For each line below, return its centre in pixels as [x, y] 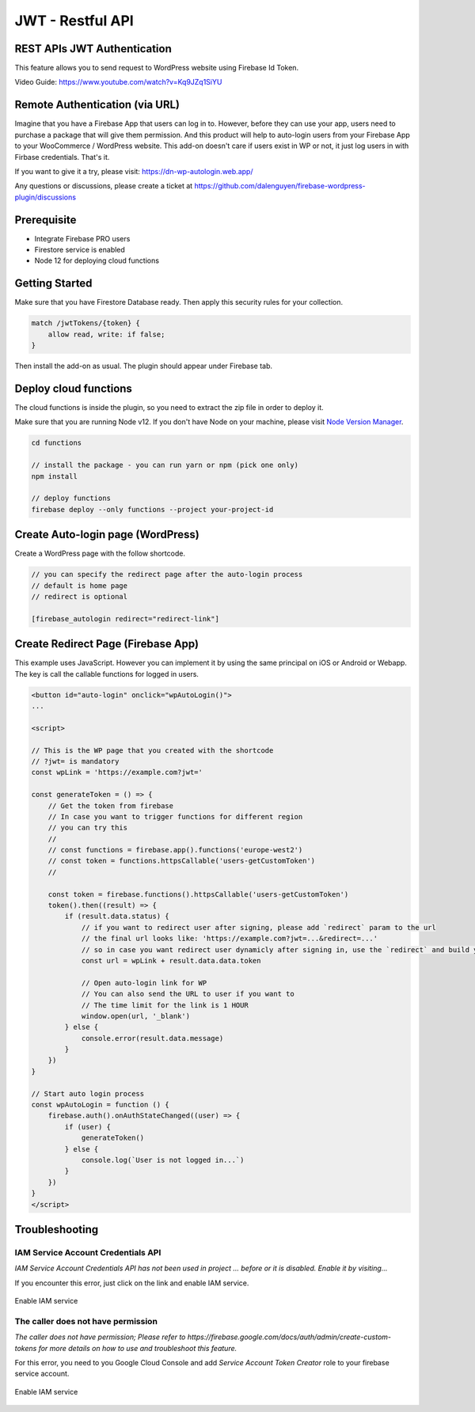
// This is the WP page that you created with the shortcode [152, 750]
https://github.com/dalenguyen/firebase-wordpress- [280, 186]
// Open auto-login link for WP [144, 983]
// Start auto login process [88, 1093]
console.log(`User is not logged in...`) [163, 1160]
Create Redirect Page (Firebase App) [107, 644]
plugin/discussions [46, 197]
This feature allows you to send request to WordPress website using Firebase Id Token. [157, 68]
